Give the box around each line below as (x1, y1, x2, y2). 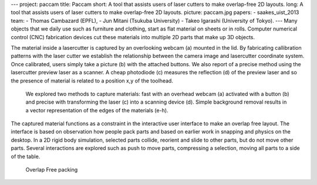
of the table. (11, 153, 41, 160)
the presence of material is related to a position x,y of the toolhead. (11, 77, 173, 84)
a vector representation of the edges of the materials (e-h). (25, 107, 168, 114)
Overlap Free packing (25, 166, 78, 173)
